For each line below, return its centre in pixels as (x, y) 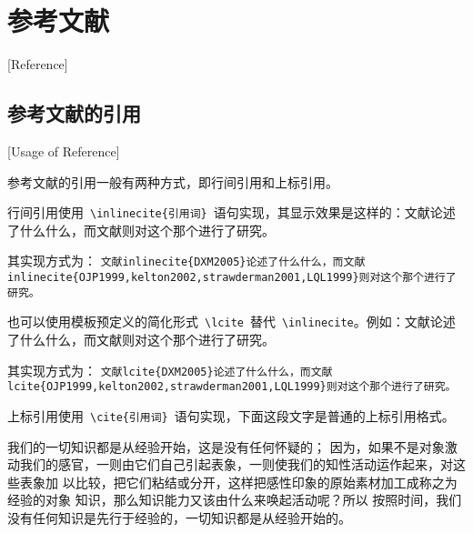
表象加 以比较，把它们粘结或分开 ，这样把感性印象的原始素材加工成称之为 (238, 482)
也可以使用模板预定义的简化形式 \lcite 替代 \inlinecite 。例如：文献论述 (231, 322)
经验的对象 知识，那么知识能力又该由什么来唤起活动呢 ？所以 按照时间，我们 (235, 500)
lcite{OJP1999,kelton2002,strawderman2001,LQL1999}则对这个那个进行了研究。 (232, 387)
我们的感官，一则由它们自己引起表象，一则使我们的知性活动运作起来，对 (236, 464)
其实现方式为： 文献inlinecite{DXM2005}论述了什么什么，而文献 (186, 261)
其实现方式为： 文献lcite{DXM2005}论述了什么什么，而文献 (170, 370)
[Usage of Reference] (64, 151)
